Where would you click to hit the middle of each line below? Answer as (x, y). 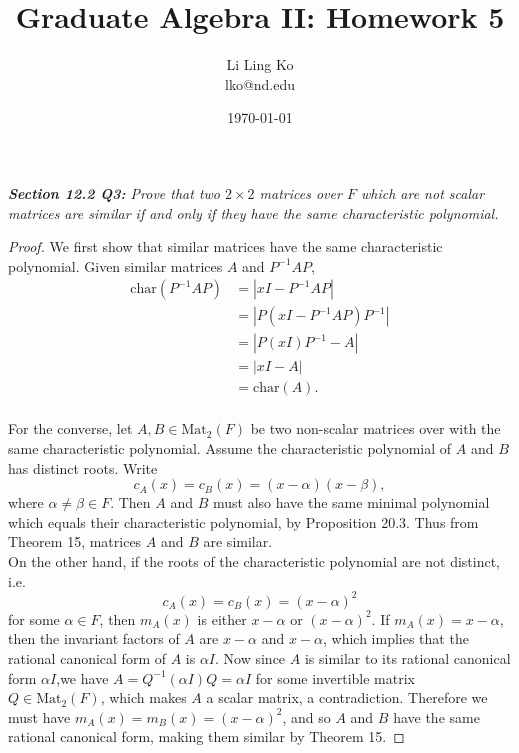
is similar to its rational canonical (407, 657)
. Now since (250, 657)
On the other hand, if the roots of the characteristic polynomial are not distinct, (254, 561)
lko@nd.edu (260, 83)
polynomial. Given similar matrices (115, 265)
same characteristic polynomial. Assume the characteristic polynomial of (230, 448)
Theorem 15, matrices (75, 541)
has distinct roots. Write (83, 467)
